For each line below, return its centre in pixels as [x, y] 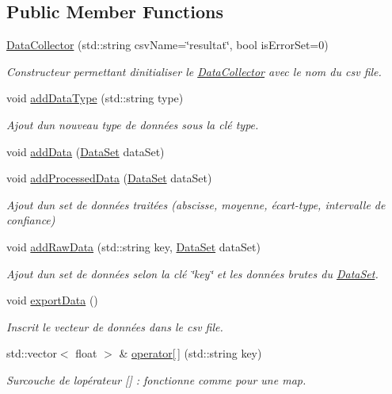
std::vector [32, 353]
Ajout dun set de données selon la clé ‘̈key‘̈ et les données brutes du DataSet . [192, 273]
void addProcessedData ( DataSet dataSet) [109, 178]
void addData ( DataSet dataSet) [86, 151]
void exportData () [52, 300]
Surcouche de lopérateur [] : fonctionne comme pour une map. [156, 379]
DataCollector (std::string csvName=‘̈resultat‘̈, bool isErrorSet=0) [167, 45]
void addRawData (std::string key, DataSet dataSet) [133, 246]
